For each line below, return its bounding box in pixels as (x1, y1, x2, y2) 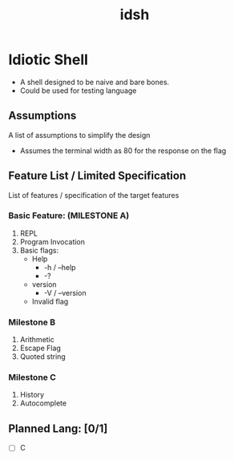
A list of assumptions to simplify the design (8, 130, 151, 139)
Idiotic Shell (8, 50, 88, 69)
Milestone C (8, 372, 56, 383)
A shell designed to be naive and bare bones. (19, 77, 170, 87)
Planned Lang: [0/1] (8, 422, 108, 435)
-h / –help (43, 262, 76, 272)
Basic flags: (19, 245, 58, 255)
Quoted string (19, 352, 66, 361)
